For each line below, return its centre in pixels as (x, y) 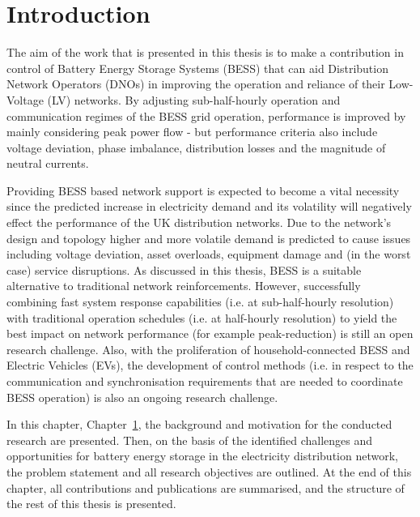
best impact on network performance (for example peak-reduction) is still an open (210, 333)
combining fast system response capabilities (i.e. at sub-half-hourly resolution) (200, 302)
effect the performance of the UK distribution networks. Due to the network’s (199, 222)
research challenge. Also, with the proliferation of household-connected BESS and (208, 349)
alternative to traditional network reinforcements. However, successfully (184, 286)
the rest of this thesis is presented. (91, 504)
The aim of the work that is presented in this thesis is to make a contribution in (205, 52)
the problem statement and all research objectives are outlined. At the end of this (209, 471)
